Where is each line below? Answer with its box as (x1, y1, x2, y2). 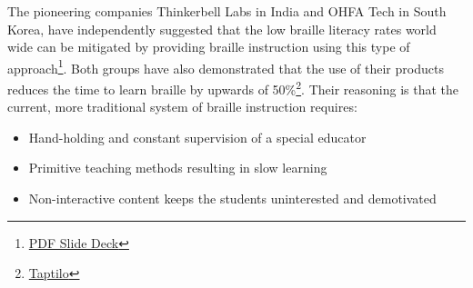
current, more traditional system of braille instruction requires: (7, 97, 357, 116)
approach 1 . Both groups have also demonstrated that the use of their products (7, 55, 444, 77)
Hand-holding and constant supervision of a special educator (28, 127, 367, 146)
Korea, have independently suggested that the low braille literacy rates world (7, 19, 437, 38)
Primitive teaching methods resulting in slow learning (28, 158, 327, 177)
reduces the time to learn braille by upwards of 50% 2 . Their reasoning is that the (7, 77, 458, 98)
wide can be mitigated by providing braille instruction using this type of (7, 37, 410, 56)
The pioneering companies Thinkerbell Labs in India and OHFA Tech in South (7, 2, 447, 20)
